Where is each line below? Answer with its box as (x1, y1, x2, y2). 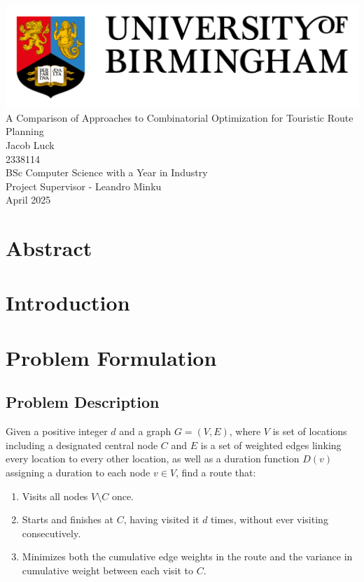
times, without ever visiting (211, 512, 328, 527)
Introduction (6, 288, 130, 317)
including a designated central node (6, 437, 158, 452)
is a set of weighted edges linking (200, 437, 342, 452)
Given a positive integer (6, 424, 108, 439)
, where (229, 424, 261, 439)
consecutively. (22, 525, 81, 540)
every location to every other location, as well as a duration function (6, 451, 300, 466)
